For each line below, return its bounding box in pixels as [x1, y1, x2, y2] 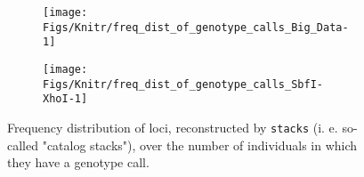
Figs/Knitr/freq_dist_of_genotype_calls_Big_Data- [43, 20, 349, 34]
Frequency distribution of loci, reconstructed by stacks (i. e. [7, 117, 338, 136]
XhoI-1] [43, 93, 88, 106]
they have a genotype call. [7, 153, 150, 172]
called [7, 135, 38, 154]
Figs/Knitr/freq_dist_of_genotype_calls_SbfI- [43, 77, 323, 91]
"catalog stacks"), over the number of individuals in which [42, 135, 358, 154]
